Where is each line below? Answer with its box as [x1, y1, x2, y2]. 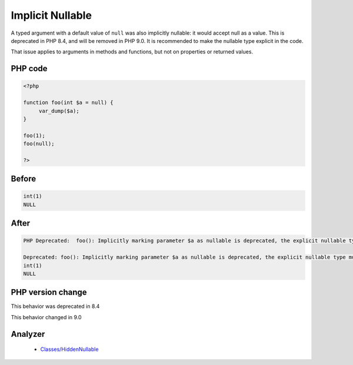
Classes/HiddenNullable [40, 346, 99, 353]
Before [11, 174, 36, 184]
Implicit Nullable [11, 9, 92, 22]
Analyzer [11, 329, 45, 339]
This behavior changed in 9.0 [11, 313, 82, 320]
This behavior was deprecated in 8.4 [11, 303, 100, 310]
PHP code [11, 63, 48, 73]
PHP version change [11, 287, 88, 297]
